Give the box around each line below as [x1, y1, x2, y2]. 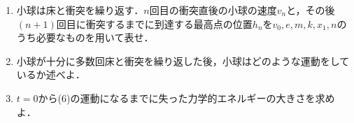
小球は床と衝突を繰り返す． [16, 3, 144, 17]
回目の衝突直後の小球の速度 [149, 3, 277, 17]
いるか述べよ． [16, 67, 85, 82]
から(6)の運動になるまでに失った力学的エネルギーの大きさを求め [38, 90, 335, 105]
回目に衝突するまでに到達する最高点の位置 [56, 16, 253, 31]
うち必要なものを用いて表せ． [16, 30, 154, 45]
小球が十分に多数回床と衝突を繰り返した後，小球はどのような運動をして [16, 53, 350, 68]
